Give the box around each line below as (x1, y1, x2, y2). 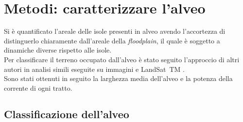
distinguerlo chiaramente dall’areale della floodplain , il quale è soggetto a (4, 35, 220, 45)
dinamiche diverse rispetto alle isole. (4, 45, 112, 55)
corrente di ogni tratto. (4, 82, 72, 93)
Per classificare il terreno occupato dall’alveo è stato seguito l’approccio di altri (4, 54, 240, 64)
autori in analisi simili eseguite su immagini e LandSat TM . (4, 64, 185, 74)
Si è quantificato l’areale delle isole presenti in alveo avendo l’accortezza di (4, 26, 226, 36)
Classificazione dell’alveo (4, 106, 129, 121)
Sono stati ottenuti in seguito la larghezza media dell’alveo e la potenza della (4, 73, 233, 83)
